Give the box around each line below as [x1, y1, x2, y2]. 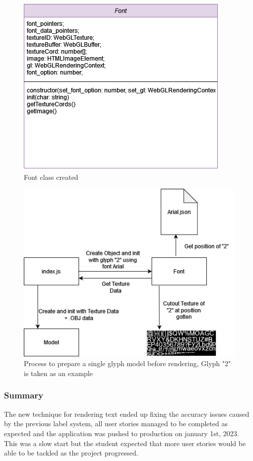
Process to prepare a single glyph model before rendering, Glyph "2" [24, 358, 231, 369]
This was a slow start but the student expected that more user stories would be [4, 438, 246, 448]
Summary [4, 389, 44, 401]
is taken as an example [24, 368, 93, 378]
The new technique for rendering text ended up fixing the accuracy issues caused [4, 408, 250, 419]
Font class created [24, 171, 78, 182]
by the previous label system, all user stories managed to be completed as [4, 418, 228, 429]
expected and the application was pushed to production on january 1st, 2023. [4, 428, 239, 438]
